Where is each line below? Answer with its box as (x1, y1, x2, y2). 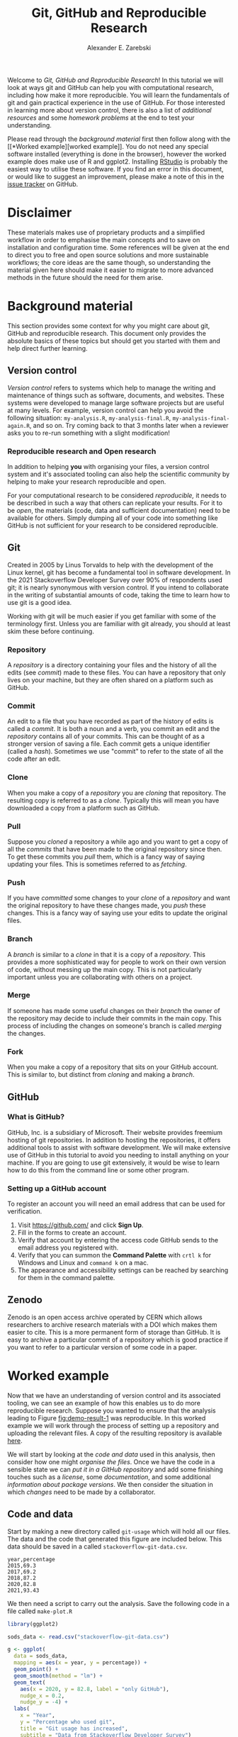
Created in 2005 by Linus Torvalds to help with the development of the (7, 560, 214, 569)
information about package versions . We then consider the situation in (7, 1480, 214, 1488)
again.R (7, 422, 30, 429)
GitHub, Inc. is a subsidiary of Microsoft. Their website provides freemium (7, 1128, 223, 1136)
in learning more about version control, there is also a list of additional (7, 106, 212, 114)
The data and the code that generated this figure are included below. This (7, 1534, 222, 1543)
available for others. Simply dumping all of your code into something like (7, 514, 218, 522)
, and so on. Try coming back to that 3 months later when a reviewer (29, 421, 229, 429)
